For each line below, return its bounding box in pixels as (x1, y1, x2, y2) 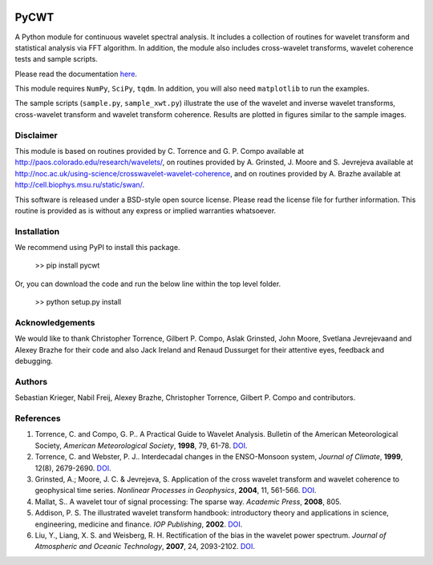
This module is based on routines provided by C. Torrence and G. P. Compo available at (14, 147, 305, 155)
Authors (14, 376, 48, 387)
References (14, 413, 61, 424)
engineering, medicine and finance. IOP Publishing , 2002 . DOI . (34, 519, 243, 529)
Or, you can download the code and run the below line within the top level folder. (14, 279, 281, 289)
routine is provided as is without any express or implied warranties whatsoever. (14, 205, 277, 216)
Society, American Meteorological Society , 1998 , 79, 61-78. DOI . (34, 441, 248, 450)
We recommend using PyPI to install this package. (14, 243, 180, 252)
